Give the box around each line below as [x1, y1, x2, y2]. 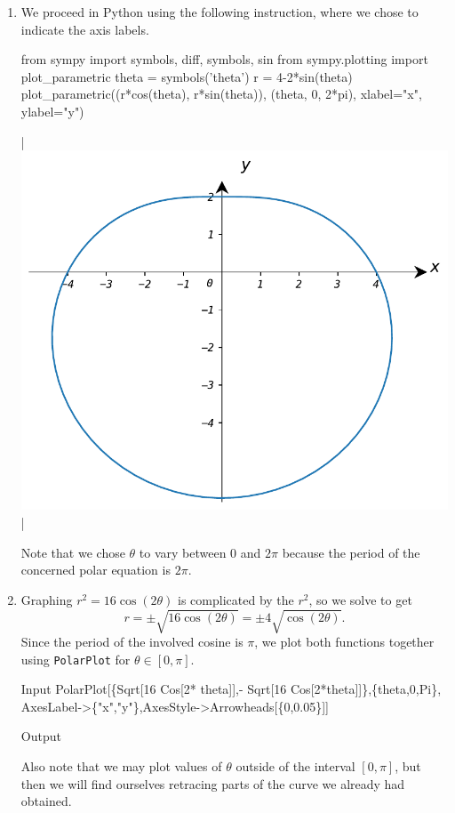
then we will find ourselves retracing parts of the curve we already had [20, 774, 405, 793]
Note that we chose [20, 543, 125, 561]
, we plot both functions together [254, 632, 435, 650]
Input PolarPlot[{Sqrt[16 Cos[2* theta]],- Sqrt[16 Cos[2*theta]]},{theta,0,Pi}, [20, 680, 442, 698]
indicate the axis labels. [20, 20, 149, 38]
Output [20, 727, 61, 745]
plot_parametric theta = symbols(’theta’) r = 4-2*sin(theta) [20, 67, 353, 85]
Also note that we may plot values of [20, 757, 222, 776]
